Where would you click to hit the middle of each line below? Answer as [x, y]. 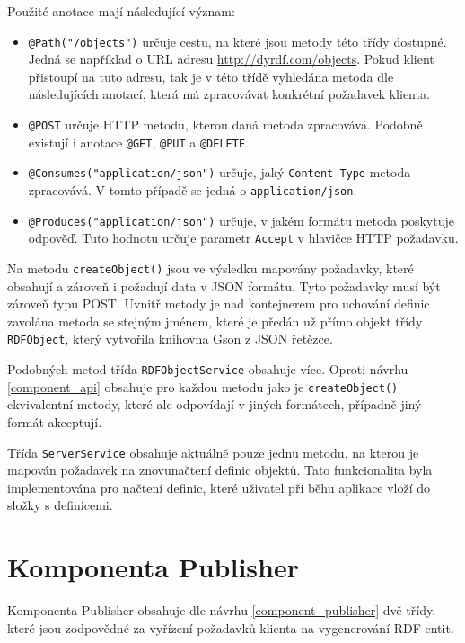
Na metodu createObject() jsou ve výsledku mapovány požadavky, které [211, 268]
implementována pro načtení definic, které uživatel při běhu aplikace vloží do [219, 487]
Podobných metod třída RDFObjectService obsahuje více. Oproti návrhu [208, 369]
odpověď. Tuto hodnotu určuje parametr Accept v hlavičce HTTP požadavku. [243, 238]
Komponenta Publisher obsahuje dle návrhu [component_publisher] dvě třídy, [222, 610]
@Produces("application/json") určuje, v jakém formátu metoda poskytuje [241, 220]
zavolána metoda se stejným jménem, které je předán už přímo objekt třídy [215, 321]
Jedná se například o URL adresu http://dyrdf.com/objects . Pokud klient [231, 59]
